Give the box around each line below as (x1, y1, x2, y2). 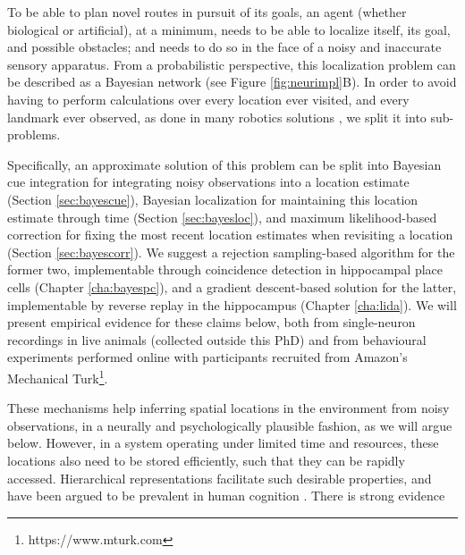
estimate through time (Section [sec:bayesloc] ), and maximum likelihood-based (7, 207, 437, 226)
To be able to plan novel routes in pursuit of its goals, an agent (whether (7, 3, 407, 21)
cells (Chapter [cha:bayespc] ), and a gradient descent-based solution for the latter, (7, 277, 457, 296)
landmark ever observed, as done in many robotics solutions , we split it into (7, 107, 427, 126)
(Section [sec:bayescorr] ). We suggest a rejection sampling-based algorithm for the (7, 242, 455, 261)
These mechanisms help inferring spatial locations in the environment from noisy (7, 399, 450, 417)
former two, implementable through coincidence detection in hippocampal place (7, 260, 444, 279)
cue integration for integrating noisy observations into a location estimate (7, 172, 410, 191)
